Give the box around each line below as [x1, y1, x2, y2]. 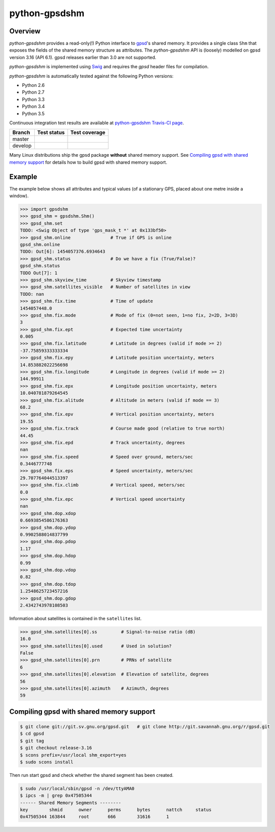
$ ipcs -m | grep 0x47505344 [20, 793, 92, 799]
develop [12, 142, 32, 149]
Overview [9, 27, 41, 35]
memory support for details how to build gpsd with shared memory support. [9, 159, 168, 165]
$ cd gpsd [20, 731, 44, 736]
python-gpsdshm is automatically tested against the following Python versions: [9, 73, 174, 79]
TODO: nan [20, 291, 44, 297]
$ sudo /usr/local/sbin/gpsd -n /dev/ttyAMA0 [20, 785, 135, 791]
